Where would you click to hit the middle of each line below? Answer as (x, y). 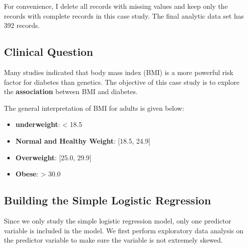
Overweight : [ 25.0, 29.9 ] (53, 157)
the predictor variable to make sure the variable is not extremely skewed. (113, 240)
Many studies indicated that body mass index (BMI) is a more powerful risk (119, 72)
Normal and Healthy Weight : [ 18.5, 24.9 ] (83, 140)
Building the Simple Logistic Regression (108, 200)
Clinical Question (49, 52)
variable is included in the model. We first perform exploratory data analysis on (124, 230)
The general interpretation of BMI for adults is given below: (94, 108)
